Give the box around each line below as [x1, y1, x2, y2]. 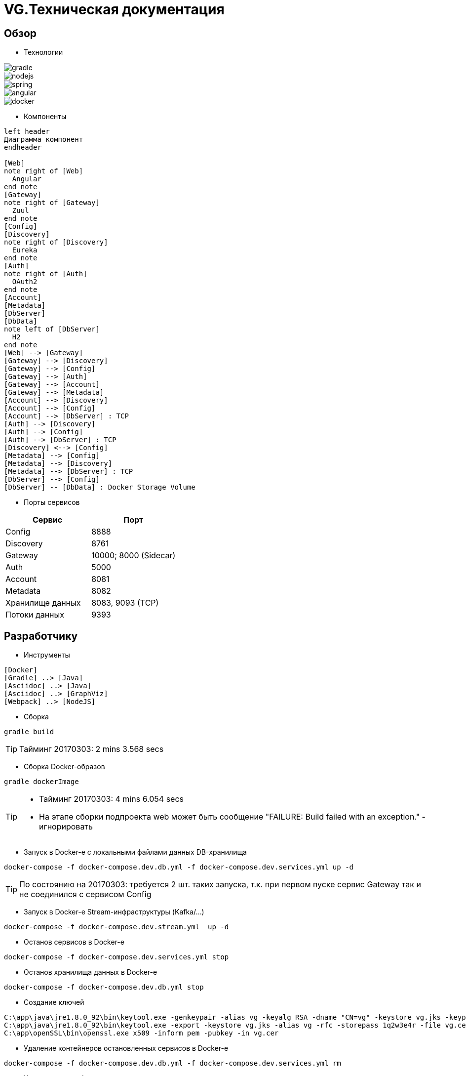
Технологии [24, 48, 63, 57]
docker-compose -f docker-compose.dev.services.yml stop [4, 953, 229, 961]
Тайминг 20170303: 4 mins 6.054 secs [39, 794, 184, 804]
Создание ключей [24, 998, 84, 1007]
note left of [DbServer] [4, 325, 100, 333]
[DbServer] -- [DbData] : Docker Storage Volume [4, 483, 195, 492]
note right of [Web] [4, 167, 83, 175]
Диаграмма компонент [4, 135, 83, 144]
